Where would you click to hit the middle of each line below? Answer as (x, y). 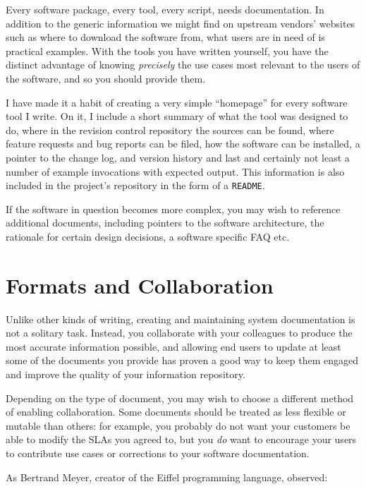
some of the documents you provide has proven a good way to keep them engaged (182, 360)
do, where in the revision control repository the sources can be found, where (170, 129)
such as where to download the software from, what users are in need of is (165, 37)
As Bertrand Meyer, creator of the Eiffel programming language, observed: (167, 477)
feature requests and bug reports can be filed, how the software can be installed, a (183, 144)
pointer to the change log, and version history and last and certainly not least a (178, 157)
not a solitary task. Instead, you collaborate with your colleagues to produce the (179, 333)
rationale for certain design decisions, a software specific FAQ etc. (148, 236)
